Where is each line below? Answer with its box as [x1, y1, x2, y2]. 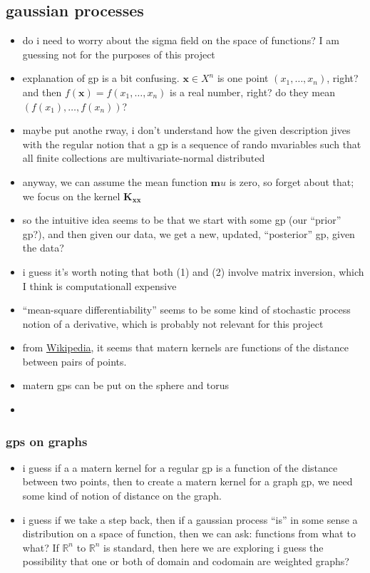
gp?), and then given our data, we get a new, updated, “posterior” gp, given [22, 226, 355, 241]
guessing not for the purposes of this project [22, 46, 215, 61]
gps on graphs [6, 432, 88, 450]
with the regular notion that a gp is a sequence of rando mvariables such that [22, 136, 361, 151]
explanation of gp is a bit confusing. [22, 71, 180, 86]
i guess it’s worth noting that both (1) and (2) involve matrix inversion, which [22, 264, 364, 279]
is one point [217, 71, 269, 86]
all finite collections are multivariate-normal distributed [22, 150, 265, 165]
